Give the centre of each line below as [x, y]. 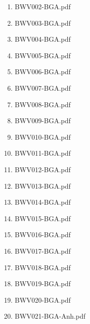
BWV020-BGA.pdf [43, 300]
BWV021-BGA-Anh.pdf [50, 316]
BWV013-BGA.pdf [43, 186]
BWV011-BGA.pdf [43, 153]
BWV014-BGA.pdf [43, 202]
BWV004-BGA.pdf [43, 39]
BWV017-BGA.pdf [43, 251]
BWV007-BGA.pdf [43, 88]
